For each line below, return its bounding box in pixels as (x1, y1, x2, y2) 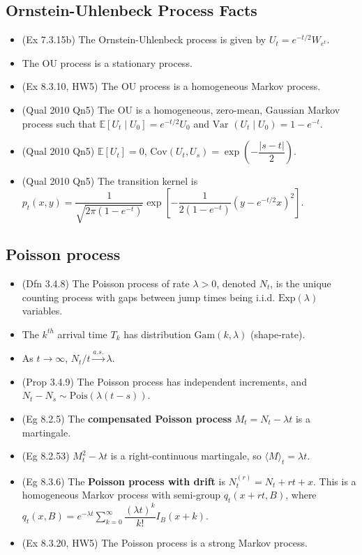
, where (285, 487, 317, 502)
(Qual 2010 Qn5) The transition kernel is (22, 174, 198, 188)
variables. (22, 303, 63, 318)
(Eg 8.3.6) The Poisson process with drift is (22, 473, 225, 488)
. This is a (313, 473, 356, 488)
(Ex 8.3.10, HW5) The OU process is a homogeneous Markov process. (22, 79, 321, 93)
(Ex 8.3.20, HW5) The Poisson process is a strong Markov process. (22, 535, 308, 549)
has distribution (123, 326, 191, 341)
